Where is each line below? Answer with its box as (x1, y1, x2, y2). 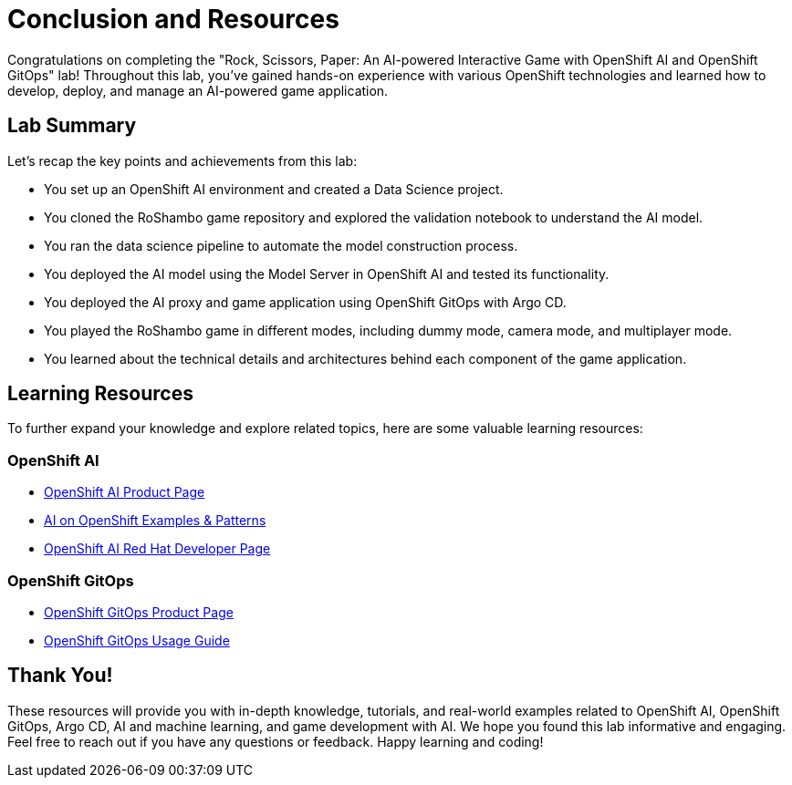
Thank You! (7, 664, 113, 687)
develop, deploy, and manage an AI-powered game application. (7, 82, 389, 98)
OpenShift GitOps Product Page (44, 604, 234, 620)
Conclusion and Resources (7, 4, 339, 35)
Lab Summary (7, 114, 137, 138)
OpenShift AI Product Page (44, 484, 205, 501)
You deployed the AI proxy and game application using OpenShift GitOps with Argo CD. (44, 294, 567, 310)
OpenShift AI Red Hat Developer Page (44, 541, 271, 557)
